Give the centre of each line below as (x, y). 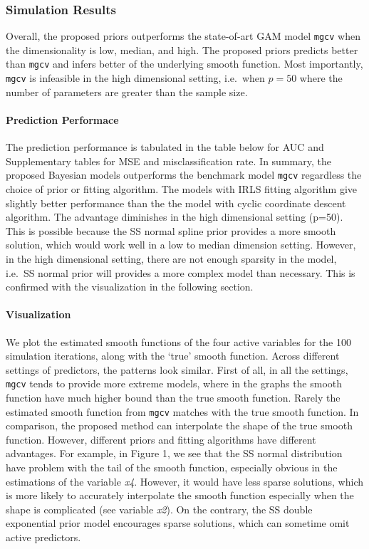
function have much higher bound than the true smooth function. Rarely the (173, 397)
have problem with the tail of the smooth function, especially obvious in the (172, 467)
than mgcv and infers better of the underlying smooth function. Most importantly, (184, 64)
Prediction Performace (62, 119)
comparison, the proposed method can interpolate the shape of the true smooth (179, 425)
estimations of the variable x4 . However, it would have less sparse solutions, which (185, 481)
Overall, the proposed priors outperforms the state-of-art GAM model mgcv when (183, 36)
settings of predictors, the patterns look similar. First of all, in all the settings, (177, 369)
